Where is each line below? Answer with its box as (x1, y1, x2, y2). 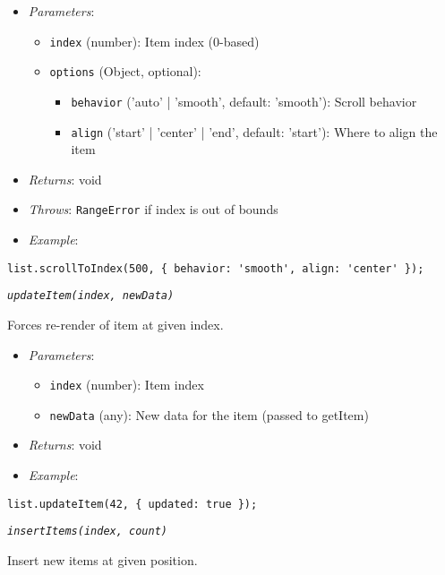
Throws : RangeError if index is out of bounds (28, 200, 278, 219)
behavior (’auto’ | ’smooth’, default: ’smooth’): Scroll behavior (71, 91, 417, 110)
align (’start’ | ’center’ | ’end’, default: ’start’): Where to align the (71, 122, 438, 141)
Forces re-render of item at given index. (7, 314, 224, 333)
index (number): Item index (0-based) (49, 31, 260, 50)
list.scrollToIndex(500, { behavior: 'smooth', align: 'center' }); (7, 262, 424, 275)
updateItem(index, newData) (7, 289, 175, 303)
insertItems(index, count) (7, 525, 167, 538)
